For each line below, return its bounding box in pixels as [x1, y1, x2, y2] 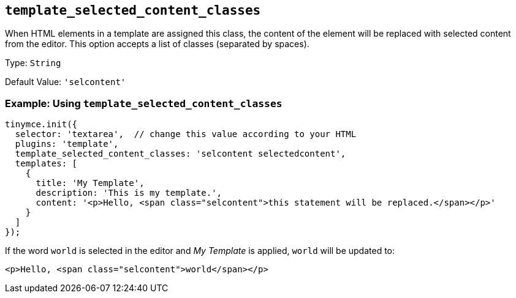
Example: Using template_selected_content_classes [5, 97, 283, 110]
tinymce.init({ [5, 119, 78, 130]
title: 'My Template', [36, 178, 145, 188]
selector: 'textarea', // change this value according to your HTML [15, 129, 357, 140]
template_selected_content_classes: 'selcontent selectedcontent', [15, 149, 346, 159]
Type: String [5, 58, 61, 69]
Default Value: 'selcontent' [5, 76, 126, 88]
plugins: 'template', [15, 139, 119, 149]
